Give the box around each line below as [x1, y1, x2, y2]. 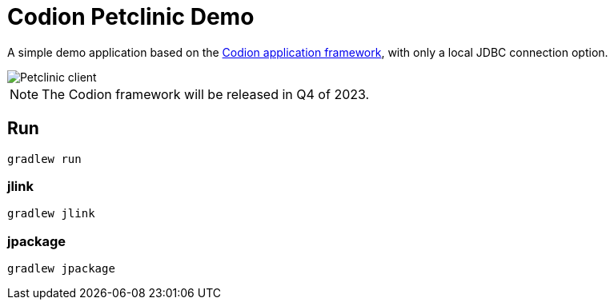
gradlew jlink [7, 207, 95, 221]
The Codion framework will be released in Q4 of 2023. [42, 85, 370, 102]
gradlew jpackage [7, 262, 115, 276]
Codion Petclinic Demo [7, 3, 255, 30]
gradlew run [7, 152, 82, 165]
